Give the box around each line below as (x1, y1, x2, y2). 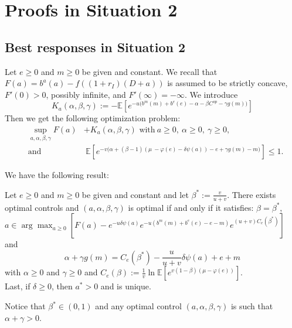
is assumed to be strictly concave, (167, 77, 288, 89)
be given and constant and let (82, 188, 189, 200)
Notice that (5, 300, 46, 312)
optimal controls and (5, 201, 79, 213)
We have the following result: (5, 169, 109, 181)
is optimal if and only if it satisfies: (128, 201, 254, 213)
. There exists (227, 188, 276, 200)
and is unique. (100, 280, 151, 292)
